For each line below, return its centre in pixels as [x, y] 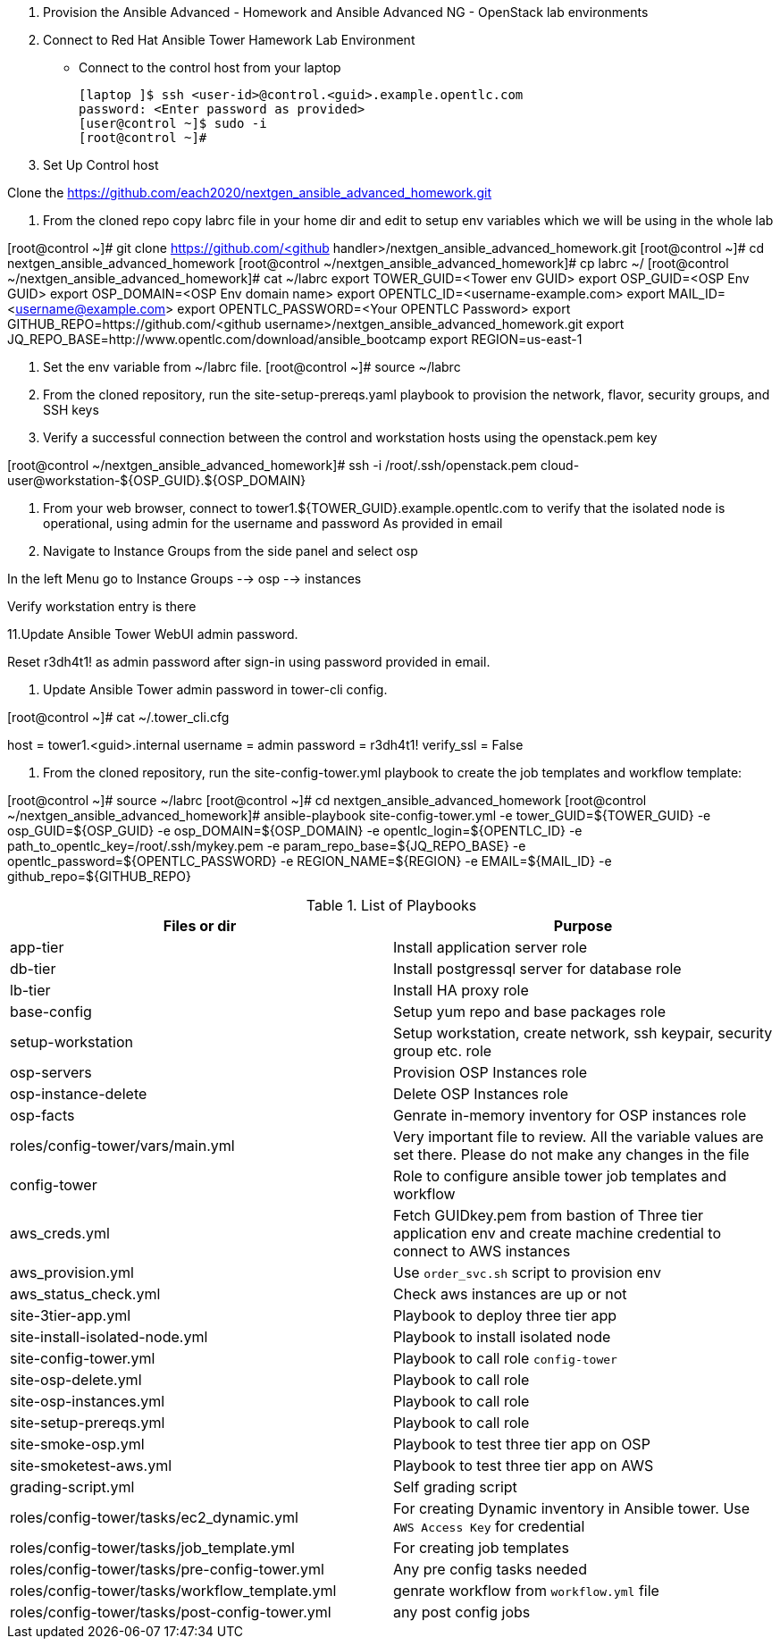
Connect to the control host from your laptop [210, 67]
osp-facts [42, 1115]
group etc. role [443, 1051]
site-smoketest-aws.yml [91, 1465]
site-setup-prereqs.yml [88, 1423]
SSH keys [71, 410]
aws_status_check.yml [85, 1294]
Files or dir [200, 926]
